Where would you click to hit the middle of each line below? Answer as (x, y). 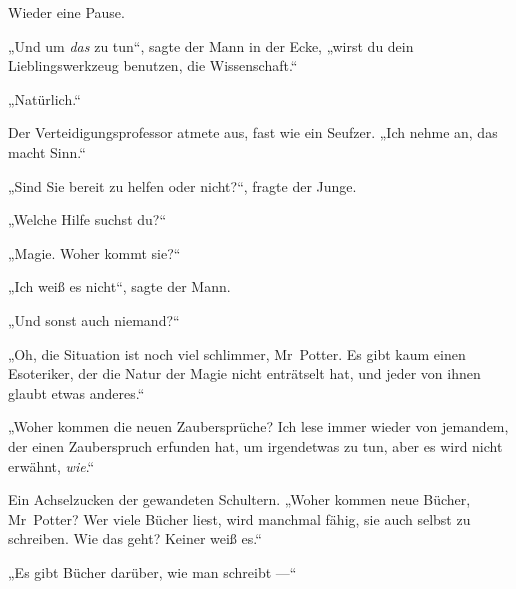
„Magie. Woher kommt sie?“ (94, 252)
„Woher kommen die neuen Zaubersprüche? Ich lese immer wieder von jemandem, (258, 426)
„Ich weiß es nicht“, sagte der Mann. (119, 286)
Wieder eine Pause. (66, 12)
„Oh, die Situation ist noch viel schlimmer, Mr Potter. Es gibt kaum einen (237, 353)
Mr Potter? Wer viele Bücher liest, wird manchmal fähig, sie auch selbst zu (239, 518)
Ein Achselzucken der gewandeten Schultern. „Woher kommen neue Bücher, (239, 499)
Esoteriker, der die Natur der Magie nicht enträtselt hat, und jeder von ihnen (244, 373)
